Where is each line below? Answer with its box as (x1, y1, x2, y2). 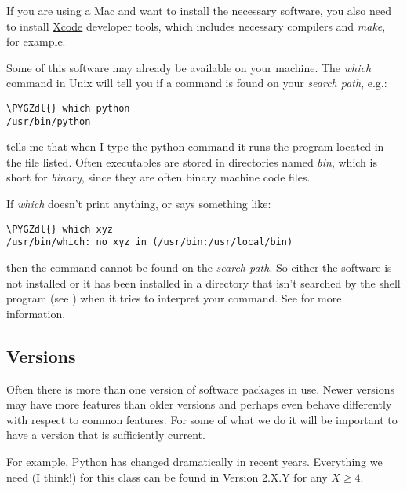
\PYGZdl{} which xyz (6, 223, 114, 235)
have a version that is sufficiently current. (6, 427, 205, 443)
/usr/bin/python (6, 115, 91, 127)
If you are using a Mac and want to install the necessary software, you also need (6, 2, 391, 18)
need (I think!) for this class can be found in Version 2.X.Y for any (6, 468, 328, 485)
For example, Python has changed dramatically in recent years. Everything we (6, 453, 383, 469)
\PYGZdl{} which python (6, 102, 130, 114)
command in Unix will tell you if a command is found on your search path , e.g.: (6, 75, 387, 91)
